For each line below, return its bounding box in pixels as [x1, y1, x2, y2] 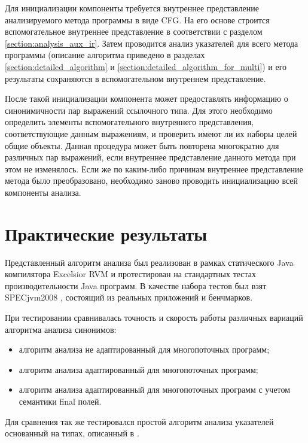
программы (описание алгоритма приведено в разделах [5, 48, 205, 61]
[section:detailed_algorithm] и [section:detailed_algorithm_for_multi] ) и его [5, 60, 287, 72]
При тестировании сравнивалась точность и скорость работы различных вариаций [5, 311, 303, 323]
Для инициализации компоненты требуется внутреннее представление [5, 2, 259, 14]
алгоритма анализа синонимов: [5, 323, 117, 335]
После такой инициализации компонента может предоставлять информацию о [5, 92, 288, 105]
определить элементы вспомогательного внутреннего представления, [5, 116, 254, 128]
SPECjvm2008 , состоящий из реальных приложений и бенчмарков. [5, 291, 253, 304]
